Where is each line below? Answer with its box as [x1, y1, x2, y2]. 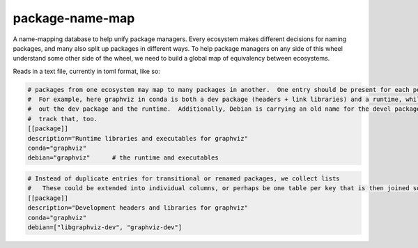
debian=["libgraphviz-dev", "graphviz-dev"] [27, 223, 183, 231]
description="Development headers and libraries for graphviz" [27, 204, 249, 212]
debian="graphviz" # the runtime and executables [27, 154, 219, 162]
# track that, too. [27, 115, 98, 123]
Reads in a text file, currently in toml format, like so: [13, 67, 160, 75]
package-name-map [13, 10, 135, 26]
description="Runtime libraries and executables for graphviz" [27, 134, 249, 142]
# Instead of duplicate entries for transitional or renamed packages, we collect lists [27, 175, 341, 183]
